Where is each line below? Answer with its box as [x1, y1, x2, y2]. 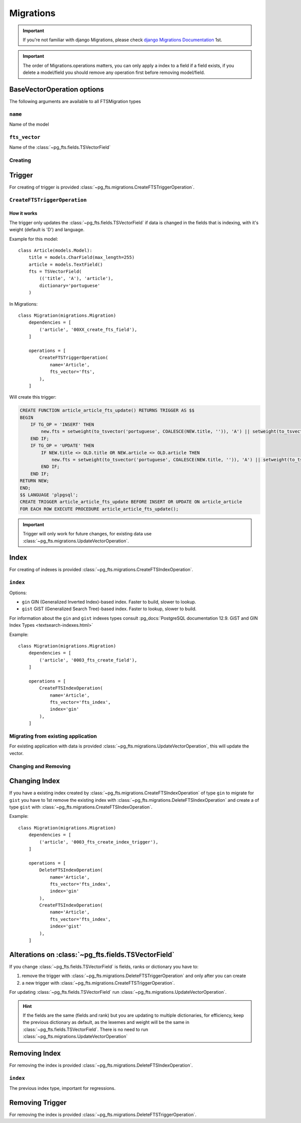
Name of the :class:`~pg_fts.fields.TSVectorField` [9, 144, 111, 150]
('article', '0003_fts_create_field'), [39, 657, 137, 663]
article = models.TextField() [28, 261, 103, 267]
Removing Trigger [9, 1098, 67, 1107]
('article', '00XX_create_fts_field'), [39, 327, 137, 332]
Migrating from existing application [9, 732, 97, 739]
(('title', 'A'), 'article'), [39, 275, 114, 282]
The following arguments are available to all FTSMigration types [9, 99, 141, 105]
